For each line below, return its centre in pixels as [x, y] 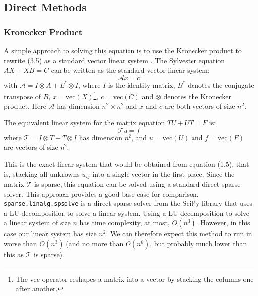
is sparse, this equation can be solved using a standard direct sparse [137, 184]
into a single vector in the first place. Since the [163, 173]
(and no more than [95, 244]
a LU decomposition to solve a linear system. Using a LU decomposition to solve [127, 213]
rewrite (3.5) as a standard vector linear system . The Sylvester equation [115, 60]
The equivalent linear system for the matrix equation [85, 123]
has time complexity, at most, [125, 223]
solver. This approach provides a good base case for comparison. [101, 193]
